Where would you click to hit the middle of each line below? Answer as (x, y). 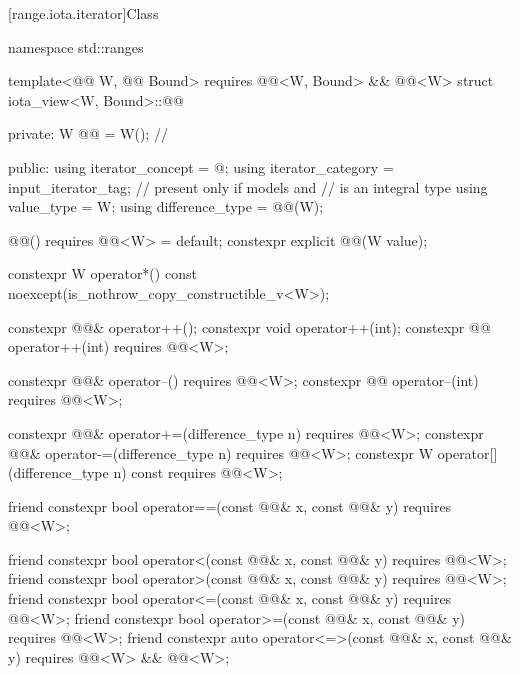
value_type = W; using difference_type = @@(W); (166, 206)
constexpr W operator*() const (102, 273)
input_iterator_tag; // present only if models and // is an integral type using (248, 186)
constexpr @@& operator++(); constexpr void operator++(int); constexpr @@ (249, 326)
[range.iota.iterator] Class (83, 13)
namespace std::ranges (76, 46)
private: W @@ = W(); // (88, 133)
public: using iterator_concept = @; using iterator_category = (201, 166)
